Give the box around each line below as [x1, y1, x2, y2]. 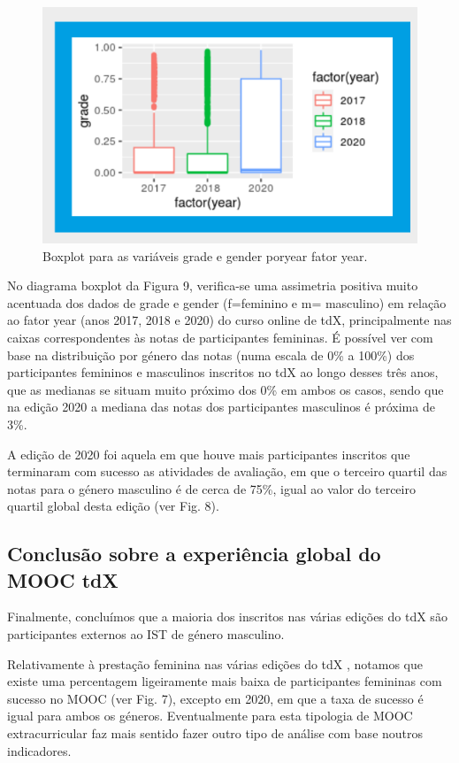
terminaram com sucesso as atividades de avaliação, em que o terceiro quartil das [7, 462, 448, 481]
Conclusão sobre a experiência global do [7, 540, 381, 567]
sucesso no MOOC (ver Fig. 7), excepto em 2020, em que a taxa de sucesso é [7, 689, 424, 707]
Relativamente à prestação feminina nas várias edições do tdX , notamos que [7, 654, 423, 673]
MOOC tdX [7, 566, 119, 593]
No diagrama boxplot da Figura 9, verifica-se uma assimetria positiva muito [7, 276, 418, 295]
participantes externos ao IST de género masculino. [7, 625, 285, 644]
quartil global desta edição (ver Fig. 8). [7, 497, 219, 515]
